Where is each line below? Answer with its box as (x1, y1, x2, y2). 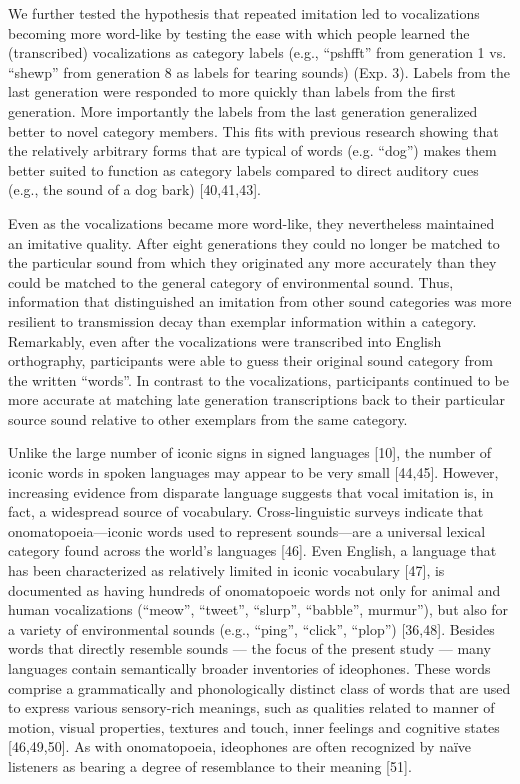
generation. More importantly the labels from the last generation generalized (8, 100, 478, 121)
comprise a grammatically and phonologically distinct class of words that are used (8, 677, 511, 698)
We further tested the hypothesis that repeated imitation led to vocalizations (8, 3, 480, 23)
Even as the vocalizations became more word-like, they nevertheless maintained (8, 212, 495, 233)
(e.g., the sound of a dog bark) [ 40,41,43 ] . (8, 179, 261, 200)
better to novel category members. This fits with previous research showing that (8, 120, 499, 141)
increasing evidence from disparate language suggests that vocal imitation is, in (8, 481, 494, 502)
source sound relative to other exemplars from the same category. (8, 408, 408, 429)
